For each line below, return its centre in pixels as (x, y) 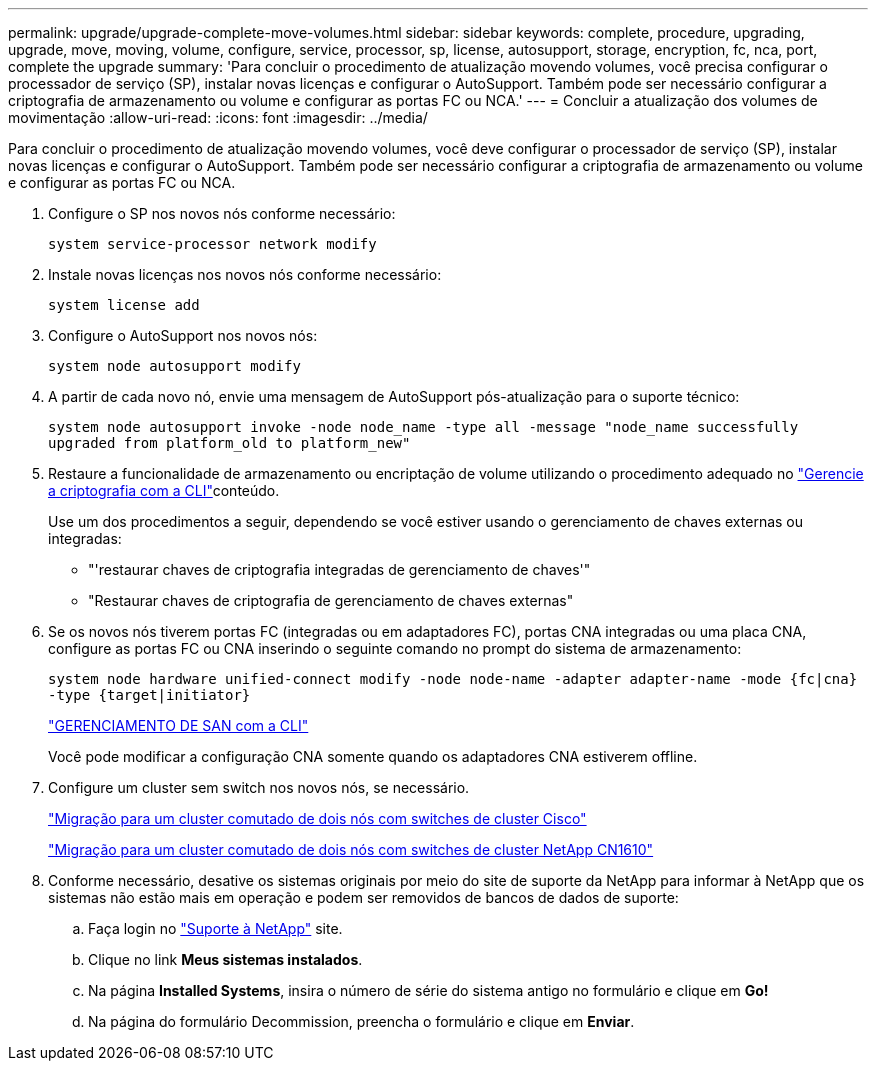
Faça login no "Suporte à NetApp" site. (215, 928)
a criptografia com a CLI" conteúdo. (164, 490)
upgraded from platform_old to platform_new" (229, 443)
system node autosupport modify (174, 366)
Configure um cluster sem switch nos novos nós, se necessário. (259, 787)
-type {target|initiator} (149, 695)
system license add (124, 305)
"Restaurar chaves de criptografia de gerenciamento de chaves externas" (331, 600)
